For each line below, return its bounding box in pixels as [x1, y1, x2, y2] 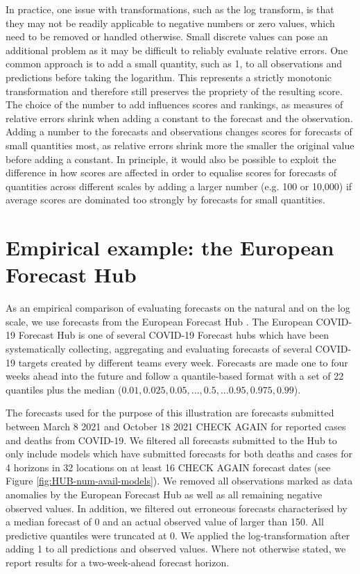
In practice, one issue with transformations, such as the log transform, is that [6, 2, 334, 16]
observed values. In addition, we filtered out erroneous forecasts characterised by [6, 500, 348, 515]
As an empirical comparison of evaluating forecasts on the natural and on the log [6, 301, 350, 315]
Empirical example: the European [6, 233, 334, 262]
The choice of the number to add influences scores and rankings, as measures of [6, 97, 343, 112]
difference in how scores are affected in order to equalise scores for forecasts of [6, 165, 337, 180]
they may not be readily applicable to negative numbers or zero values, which [6, 15, 335, 30]
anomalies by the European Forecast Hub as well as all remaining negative [6, 487, 323, 501]
